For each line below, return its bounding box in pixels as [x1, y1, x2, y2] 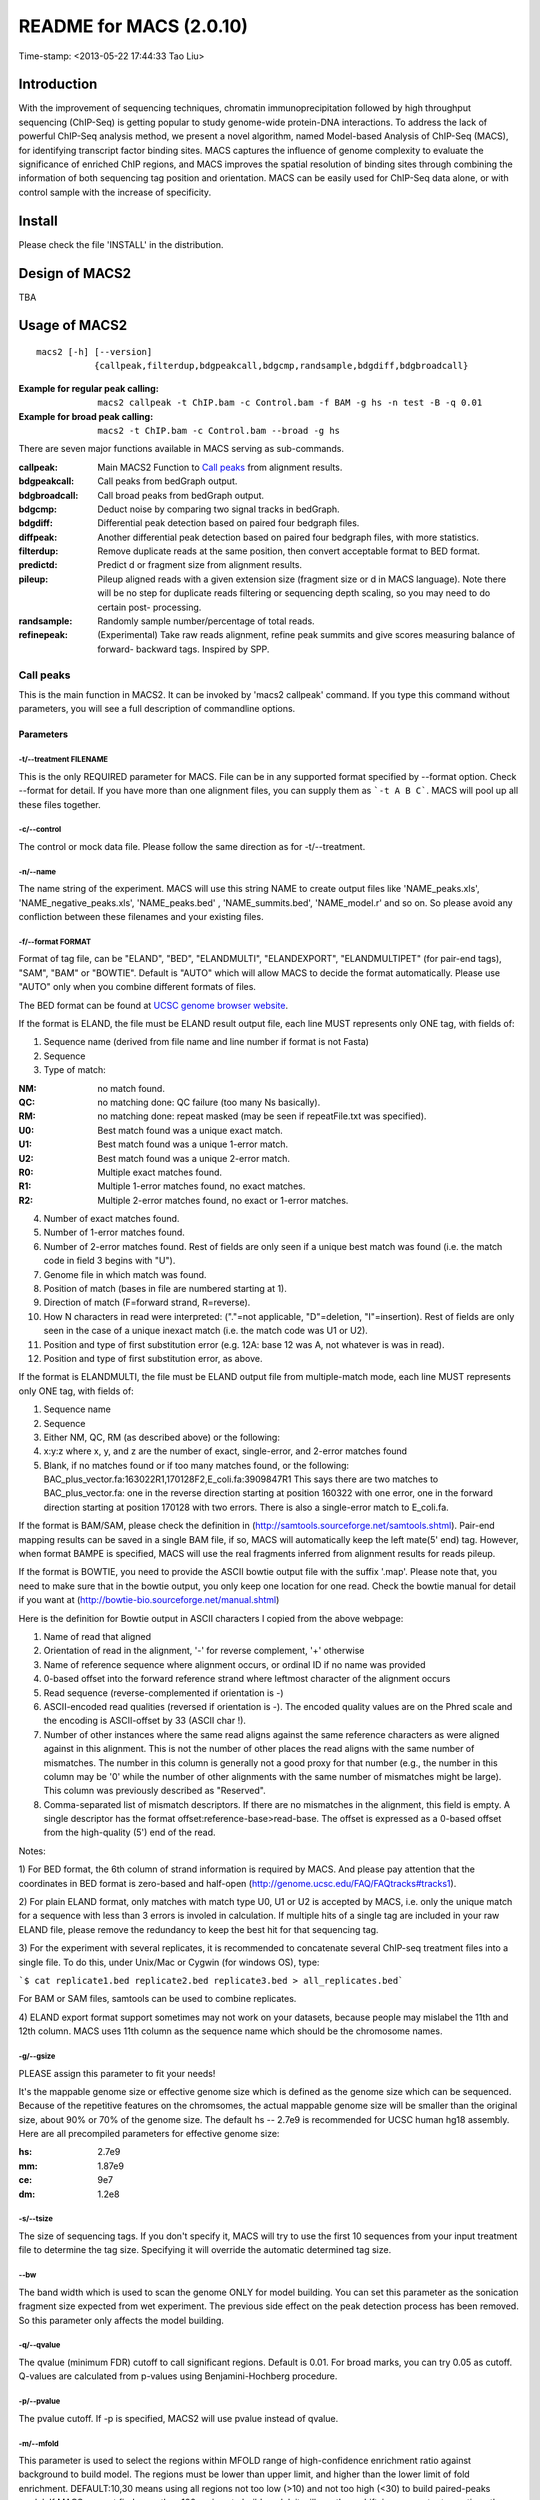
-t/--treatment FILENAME [18, 755, 109, 765]
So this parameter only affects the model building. [18, 2314, 225, 2326]
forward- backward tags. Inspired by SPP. [97, 643, 270, 655]
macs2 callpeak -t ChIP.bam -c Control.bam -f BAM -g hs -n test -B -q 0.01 [97, 397, 483, 409]
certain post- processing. [97, 601, 202, 613]
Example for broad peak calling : [18, 410, 154, 422]
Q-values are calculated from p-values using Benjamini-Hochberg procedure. [18, 2370, 338, 2382]
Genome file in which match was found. [43, 1268, 207, 1280]
